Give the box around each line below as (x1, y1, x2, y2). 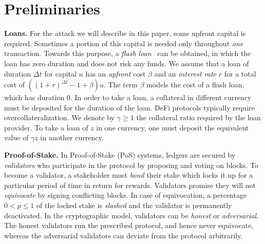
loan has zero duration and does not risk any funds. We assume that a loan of (4, 58, 249, 68)
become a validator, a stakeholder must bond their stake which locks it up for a (4, 170, 253, 180)
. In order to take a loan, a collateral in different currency (70, 92, 252, 103)
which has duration (4, 92, 65, 103)
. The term (103, 79, 138, 90)
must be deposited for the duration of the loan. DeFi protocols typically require (4, 102, 255, 112)
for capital (44, 68, 77, 79)
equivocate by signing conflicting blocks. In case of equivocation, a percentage (4, 190, 247, 200)
